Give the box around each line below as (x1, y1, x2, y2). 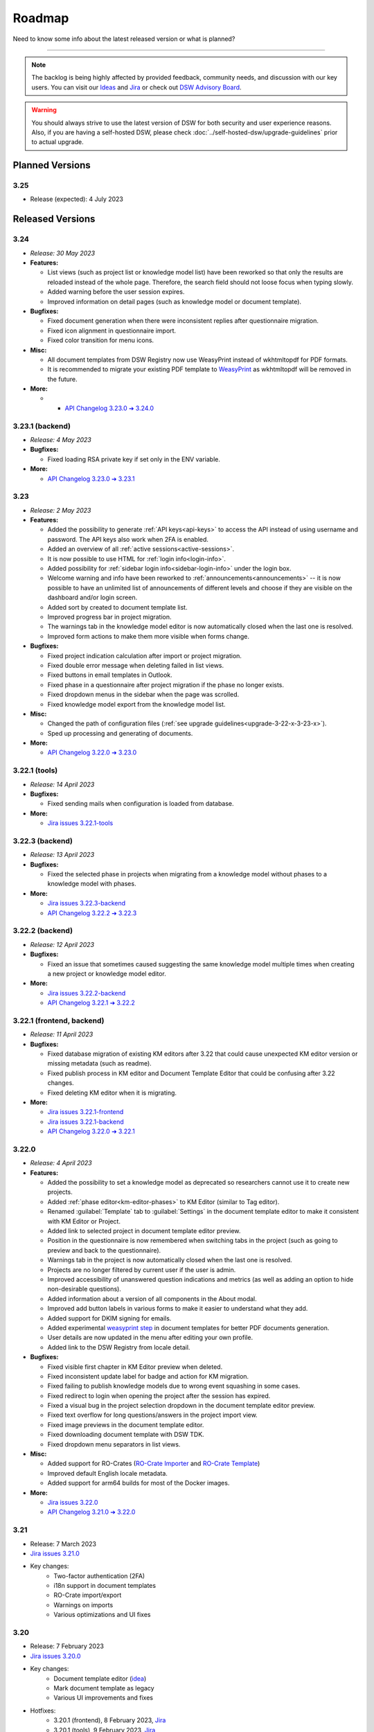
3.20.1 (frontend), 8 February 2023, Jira (53, 1716, 166, 1724)
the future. (47, 375, 78, 383)
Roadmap (12, 10, 69, 26)
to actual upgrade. (31, 138, 84, 146)
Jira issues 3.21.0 (30, 1549, 80, 1557)
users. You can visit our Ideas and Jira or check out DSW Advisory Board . (31, 83, 242, 91)
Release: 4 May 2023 (30, 435, 91, 443)
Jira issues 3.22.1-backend (47, 1117, 124, 1126)
